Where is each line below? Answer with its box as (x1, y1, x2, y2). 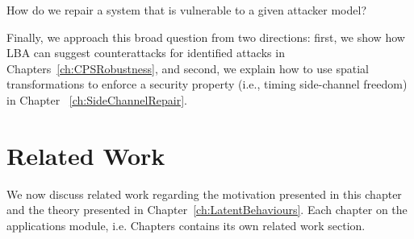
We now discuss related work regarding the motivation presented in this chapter (6, 185, 402, 202)
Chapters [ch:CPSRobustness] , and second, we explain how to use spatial (6, 60, 369, 76)
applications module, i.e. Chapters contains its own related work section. (6, 216, 366, 233)
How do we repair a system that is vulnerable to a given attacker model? (6, 2, 366, 18)
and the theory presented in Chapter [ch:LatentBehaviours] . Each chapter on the (6, 201, 408, 218)
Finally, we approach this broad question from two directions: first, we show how (6, 28, 405, 45)
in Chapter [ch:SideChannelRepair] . (6, 91, 187, 108)
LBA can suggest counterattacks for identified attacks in (6, 44, 285, 61)
